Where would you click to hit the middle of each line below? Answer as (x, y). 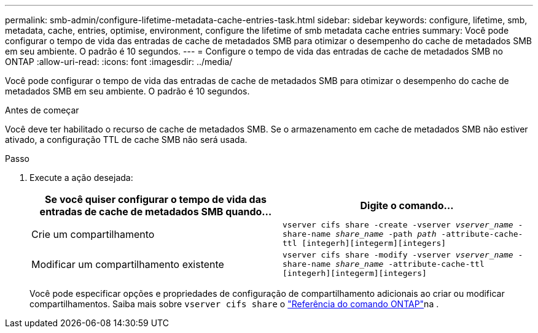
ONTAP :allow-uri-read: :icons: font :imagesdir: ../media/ (119, 62)
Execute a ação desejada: (81, 178)
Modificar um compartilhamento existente (128, 264)
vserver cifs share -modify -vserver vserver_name (398, 255)
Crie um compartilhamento (93, 234)
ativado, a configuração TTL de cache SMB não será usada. (126, 140)
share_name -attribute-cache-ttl (410, 264)
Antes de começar (42, 110)
